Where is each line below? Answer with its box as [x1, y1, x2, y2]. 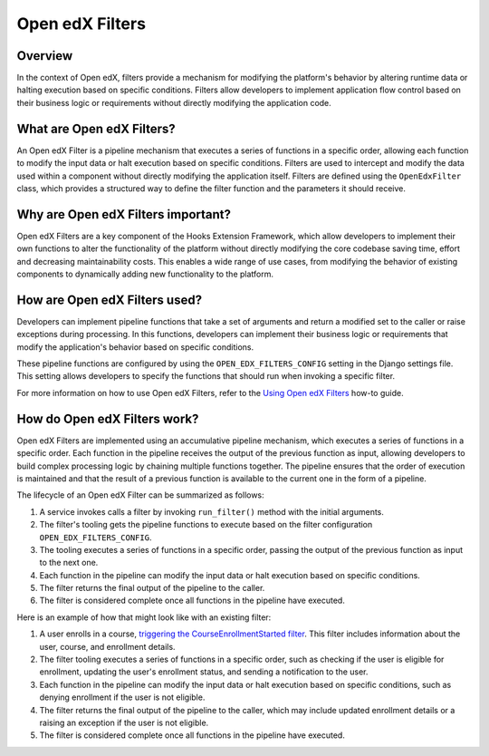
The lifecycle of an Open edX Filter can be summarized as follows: [16, 489, 264, 500]
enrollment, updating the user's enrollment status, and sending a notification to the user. [39, 666, 369, 677]
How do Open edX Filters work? [16, 411, 199, 426]
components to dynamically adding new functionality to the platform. [16, 268, 274, 279]
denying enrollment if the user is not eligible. [39, 692, 206, 703]
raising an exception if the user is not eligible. [39, 717, 209, 728]
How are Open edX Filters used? [16, 292, 203, 307]
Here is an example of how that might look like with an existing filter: [16, 612, 272, 623]
